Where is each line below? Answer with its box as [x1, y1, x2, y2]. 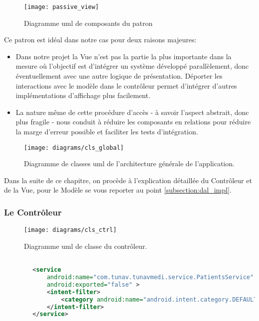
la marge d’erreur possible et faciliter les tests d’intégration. [15, 126, 198, 136]
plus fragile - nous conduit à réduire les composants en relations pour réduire [15, 116, 251, 127]
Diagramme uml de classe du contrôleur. [24, 240, 147, 251]
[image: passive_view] [24, 3, 99, 10]
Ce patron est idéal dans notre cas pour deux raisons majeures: [4, 34, 197, 45]
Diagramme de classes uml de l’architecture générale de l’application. [24, 158, 235, 169]
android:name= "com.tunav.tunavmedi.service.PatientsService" [46, 274, 254, 281]
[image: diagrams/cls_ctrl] [24, 226, 117, 234]
